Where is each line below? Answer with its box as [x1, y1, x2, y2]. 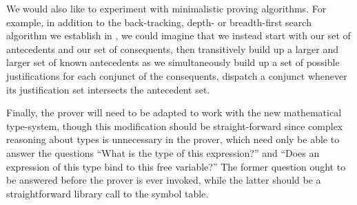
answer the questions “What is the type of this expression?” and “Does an [6, 145, 320, 160]
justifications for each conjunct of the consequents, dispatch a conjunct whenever [6, 68, 347, 83]
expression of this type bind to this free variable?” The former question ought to [6, 159, 346, 173]
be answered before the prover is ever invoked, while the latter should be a [6, 173, 321, 187]
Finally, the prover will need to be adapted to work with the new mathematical [6, 105, 342, 120]
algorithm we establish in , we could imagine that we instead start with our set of [6, 28, 351, 43]
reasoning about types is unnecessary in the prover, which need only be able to [6, 132, 340, 147]
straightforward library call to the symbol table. [6, 186, 209, 200]
